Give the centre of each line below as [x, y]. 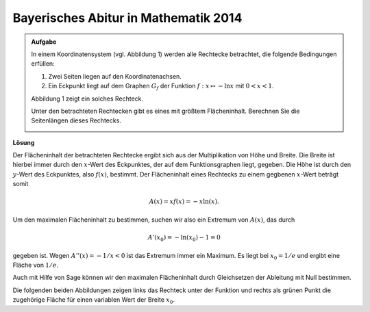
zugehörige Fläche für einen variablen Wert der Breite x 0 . [94, 300]
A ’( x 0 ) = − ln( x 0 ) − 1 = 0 [184, 238]
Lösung [24, 142]
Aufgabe [44, 42]
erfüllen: [43, 64]
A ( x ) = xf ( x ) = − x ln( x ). [184, 201]
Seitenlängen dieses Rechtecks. [76, 120]
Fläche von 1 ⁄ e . [36, 265]
